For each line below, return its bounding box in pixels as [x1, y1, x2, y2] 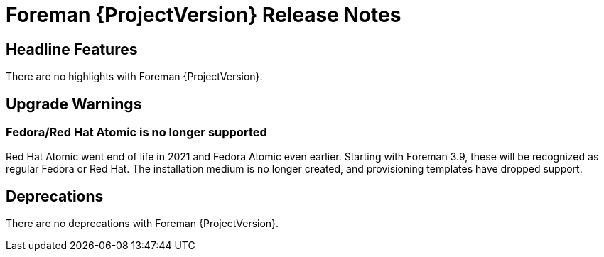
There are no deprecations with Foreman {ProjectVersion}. [6, 217, 279, 230]
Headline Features [6, 40, 138, 58]
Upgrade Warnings [6, 94, 142, 113]
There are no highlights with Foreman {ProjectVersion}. [6, 70, 263, 83]
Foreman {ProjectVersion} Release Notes [6, 3, 401, 27]
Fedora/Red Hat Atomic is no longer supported [6, 125, 267, 140]
